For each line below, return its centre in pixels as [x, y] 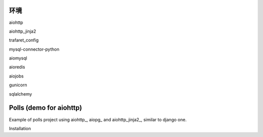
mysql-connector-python [34, 49]
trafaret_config [24, 40]
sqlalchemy [20, 94]
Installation [20, 128]
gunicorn [18, 85]
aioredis [17, 67]
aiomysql [18, 58]
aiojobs [16, 76]
